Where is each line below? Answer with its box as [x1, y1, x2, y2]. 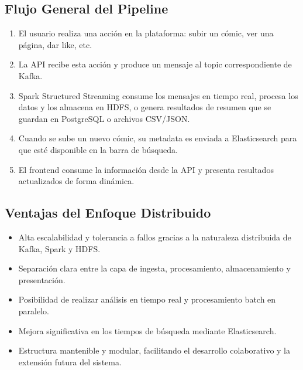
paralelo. [18, 304, 49, 317]
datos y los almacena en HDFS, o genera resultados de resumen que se [18, 101, 271, 113]
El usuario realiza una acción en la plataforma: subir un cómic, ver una [18, 27, 274, 39]
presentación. [18, 273, 66, 286]
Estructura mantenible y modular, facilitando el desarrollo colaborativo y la [18, 344, 290, 357]
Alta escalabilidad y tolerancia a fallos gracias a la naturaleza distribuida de [18, 230, 291, 243]
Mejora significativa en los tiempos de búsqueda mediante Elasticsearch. [18, 324, 277, 337]
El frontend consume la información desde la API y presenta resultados [18, 163, 274, 175]
